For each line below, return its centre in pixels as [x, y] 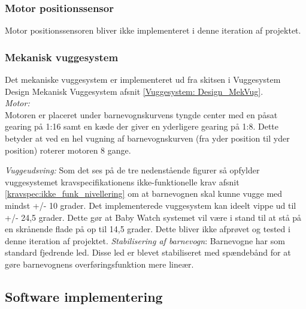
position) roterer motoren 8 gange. [68, 150]
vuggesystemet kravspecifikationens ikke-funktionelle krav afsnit [122, 181]
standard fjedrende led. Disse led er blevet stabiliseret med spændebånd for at [148, 252]
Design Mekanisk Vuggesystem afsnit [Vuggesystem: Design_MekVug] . [134, 91]
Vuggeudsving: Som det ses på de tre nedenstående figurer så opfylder [132, 170]
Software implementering [84, 296]
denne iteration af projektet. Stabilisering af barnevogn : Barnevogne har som [145, 240]
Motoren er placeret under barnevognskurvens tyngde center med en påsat [141, 114]
